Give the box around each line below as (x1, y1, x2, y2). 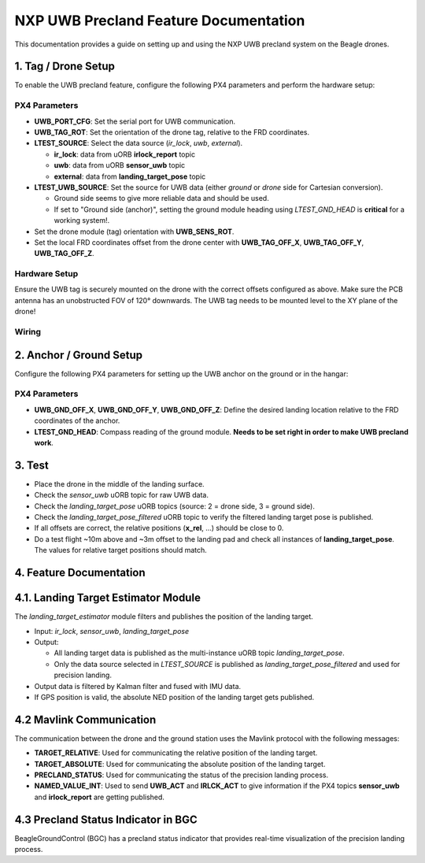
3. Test (14, 458, 49, 472)
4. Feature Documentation (14, 566, 146, 580)
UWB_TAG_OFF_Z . (34, 249, 94, 258)
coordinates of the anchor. (34, 416, 120, 425)
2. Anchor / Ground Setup (14, 348, 143, 361)
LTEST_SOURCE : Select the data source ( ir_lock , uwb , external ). (34, 139, 243, 148)
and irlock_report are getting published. (34, 792, 165, 802)
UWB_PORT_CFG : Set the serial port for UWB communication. (34, 117, 236, 126)
